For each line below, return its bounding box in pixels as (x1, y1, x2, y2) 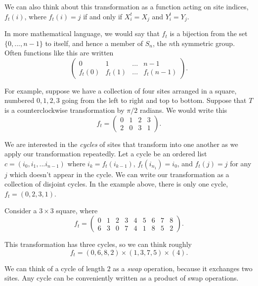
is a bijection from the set (170, 28, 248, 39)
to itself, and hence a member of (45, 38, 143, 48)
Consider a (4, 205, 37, 215)
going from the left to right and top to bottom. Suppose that (62, 95, 247, 105)
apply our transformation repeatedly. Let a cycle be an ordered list (4, 148, 207, 159)
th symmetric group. (173, 38, 235, 48)
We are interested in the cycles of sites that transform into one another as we (4, 139, 238, 149)
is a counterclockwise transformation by (4, 105, 125, 115)
